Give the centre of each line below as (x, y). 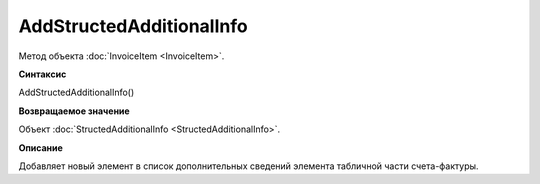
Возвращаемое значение (74, 111)
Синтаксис (42, 74)
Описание (41, 147)
